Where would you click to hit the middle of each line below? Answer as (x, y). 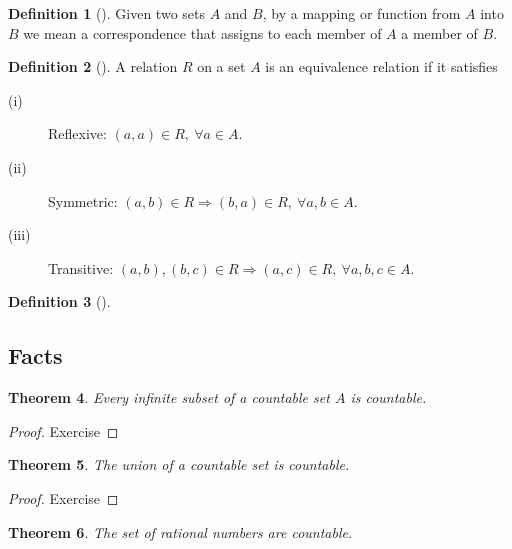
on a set (221, 66)
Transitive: (81, 267)
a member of (439, 32)
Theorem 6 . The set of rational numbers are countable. (180, 531)
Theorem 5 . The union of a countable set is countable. (179, 464)
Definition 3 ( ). (59, 301)
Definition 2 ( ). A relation (93, 66)
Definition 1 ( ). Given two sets (106, 13)
